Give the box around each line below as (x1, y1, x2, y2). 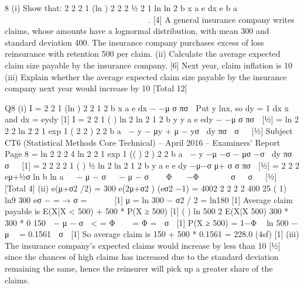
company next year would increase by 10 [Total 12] (5, 82, 187, 94)
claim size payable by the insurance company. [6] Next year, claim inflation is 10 (5, 59, 293, 71)
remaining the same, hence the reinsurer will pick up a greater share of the (5, 262, 273, 275)
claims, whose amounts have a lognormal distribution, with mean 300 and (5, 25, 269, 37)
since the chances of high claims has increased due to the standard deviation (5, 251, 279, 263)
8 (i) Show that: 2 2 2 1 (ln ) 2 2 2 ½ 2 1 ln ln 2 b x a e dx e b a (5, 2, 237, 13)
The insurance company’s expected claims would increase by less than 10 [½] (5, 239, 281, 251)
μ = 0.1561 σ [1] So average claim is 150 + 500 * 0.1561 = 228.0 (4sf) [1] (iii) (5, 228, 299, 240)
